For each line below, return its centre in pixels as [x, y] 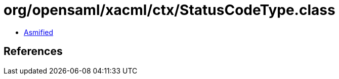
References [33, 51]
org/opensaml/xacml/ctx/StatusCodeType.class [169, 10]
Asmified [39, 32]
